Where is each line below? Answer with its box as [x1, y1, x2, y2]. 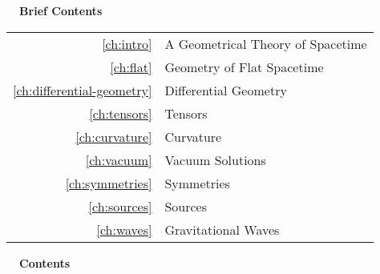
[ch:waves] [96, 220, 152, 239]
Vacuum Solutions [164, 150, 266, 169]
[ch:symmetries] [65, 173, 152, 192]
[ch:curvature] [75, 127, 152, 146]
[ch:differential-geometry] [13, 80, 152, 99]
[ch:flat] [110, 57, 152, 76]
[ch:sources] [88, 196, 152, 216]
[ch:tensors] [89, 103, 152, 123]
